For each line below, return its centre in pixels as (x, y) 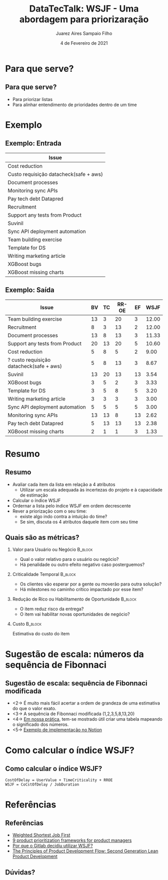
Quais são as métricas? (42, 537)
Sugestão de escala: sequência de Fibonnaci (76, 683)
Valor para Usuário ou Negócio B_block (52, 550)
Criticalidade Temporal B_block (44, 574)
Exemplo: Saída (30, 290)
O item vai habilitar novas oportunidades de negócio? (75, 614)
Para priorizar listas (32, 99)
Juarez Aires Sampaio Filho (84, 33)
